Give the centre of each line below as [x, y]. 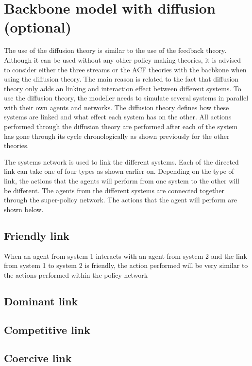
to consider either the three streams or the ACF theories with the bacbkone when [125, 69]
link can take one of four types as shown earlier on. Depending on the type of [119, 171]
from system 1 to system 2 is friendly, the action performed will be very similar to [126, 265]
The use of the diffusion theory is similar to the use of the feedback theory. [115, 50]
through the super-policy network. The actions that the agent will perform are [120, 200]
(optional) [38, 27]
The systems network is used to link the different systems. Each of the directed [121, 161]
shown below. [24, 209]
